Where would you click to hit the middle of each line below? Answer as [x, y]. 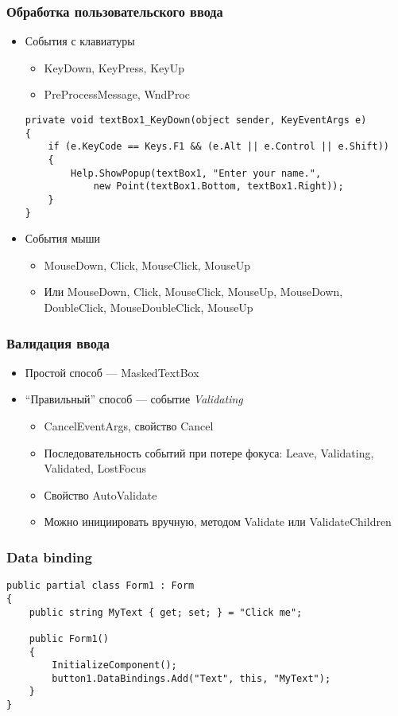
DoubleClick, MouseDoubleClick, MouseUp [149, 307]
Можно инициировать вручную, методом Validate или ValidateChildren [218, 521]
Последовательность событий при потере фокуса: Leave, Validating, [209, 452]
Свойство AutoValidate [100, 494]
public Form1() [69, 638]
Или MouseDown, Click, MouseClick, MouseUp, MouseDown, [193, 292]
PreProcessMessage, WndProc [117, 94]
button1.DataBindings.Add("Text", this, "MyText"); [191, 678]
